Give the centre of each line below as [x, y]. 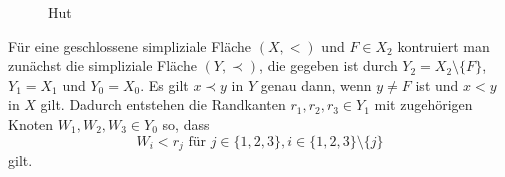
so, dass [186, 123]
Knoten [31, 123]
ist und [437, 84]
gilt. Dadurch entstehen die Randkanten [163, 104]
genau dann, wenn [316, 84]
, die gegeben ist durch [328, 65]
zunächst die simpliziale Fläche [102, 65]
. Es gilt [164, 84]
